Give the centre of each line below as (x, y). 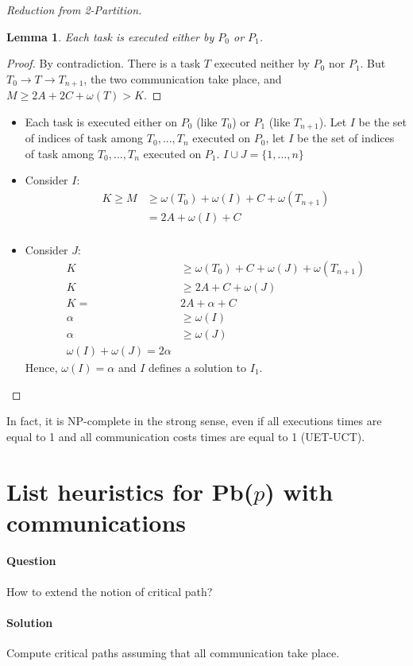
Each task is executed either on (101, 121)
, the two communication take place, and (183, 78)
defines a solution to (198, 367)
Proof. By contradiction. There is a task (104, 63)
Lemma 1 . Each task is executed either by (110, 36)
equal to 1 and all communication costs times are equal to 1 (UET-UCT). (186, 436)
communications (96, 522)
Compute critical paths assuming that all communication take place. (173, 653)
